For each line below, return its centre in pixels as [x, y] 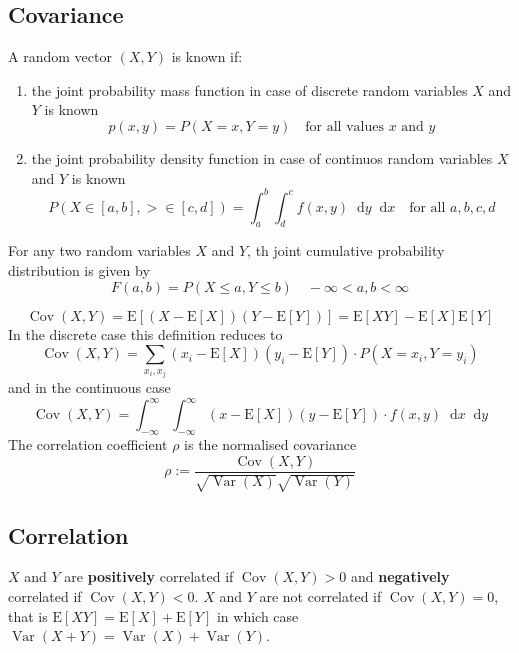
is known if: [207, 56]
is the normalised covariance [270, 444]
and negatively [400, 576]
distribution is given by [79, 270]
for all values [344, 126]
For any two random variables [99, 250]
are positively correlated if [149, 576]
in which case [257, 615]
